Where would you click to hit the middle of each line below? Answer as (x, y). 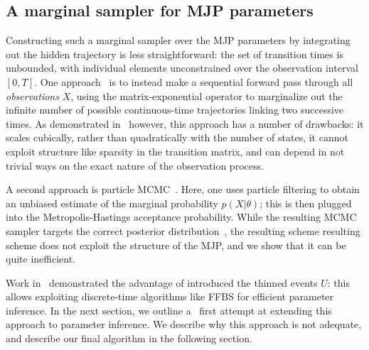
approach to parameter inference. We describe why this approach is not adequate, (184, 324)
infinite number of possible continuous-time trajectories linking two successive (175, 110)
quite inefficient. (41, 259)
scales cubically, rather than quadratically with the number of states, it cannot (177, 137)
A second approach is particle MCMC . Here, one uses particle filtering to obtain (183, 189)
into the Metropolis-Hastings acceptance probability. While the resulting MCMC (181, 217)
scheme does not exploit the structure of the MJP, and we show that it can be (176, 245)
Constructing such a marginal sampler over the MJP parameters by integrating (178, 40)
